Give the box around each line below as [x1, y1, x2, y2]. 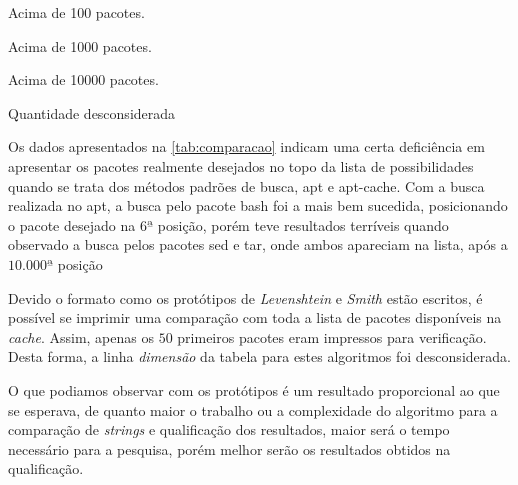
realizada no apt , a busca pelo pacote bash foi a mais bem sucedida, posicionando [8, 195, 508, 216]
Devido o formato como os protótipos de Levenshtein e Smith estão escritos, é [8, 287, 483, 308]
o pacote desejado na [8, 214, 136, 235]
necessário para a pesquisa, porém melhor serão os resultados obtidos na [8, 438, 451, 459]
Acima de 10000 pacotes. [8, 69, 159, 90]
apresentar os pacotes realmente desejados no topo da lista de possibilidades [8, 155, 474, 176]
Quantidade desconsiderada [8, 102, 176, 123]
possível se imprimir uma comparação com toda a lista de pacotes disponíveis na [8, 307, 502, 328]
